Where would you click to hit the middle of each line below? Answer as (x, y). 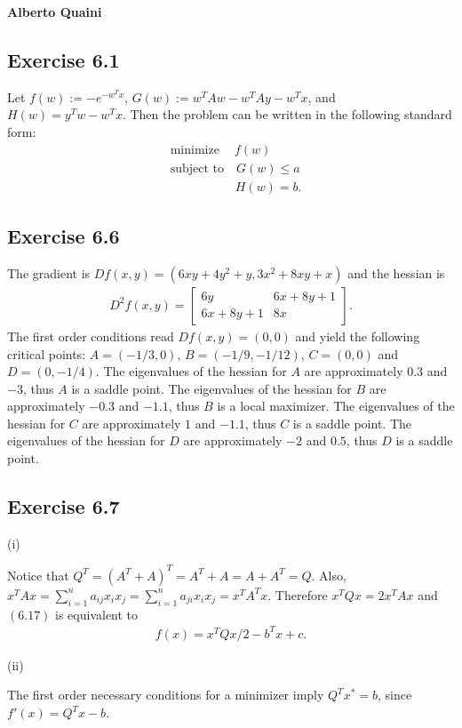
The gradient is (49, 272)
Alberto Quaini (55, 12)
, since (395, 695)
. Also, (329, 575)
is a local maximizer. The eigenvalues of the (336, 406)
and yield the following (358, 336)
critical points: (47, 353)
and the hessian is (396, 272)
